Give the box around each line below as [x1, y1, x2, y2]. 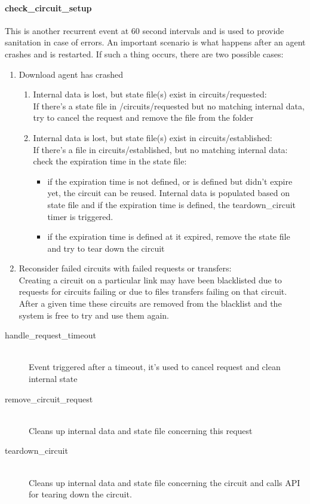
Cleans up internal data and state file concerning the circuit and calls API [29, 476, 300, 488]
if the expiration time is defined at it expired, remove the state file [47, 230, 290, 243]
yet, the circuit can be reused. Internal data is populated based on [47, 187, 290, 199]
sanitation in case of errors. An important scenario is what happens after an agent [5, 36, 306, 48]
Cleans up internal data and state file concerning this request [29, 424, 253, 436]
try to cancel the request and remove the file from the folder [33, 111, 254, 124]
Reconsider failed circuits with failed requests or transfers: [19, 262, 232, 274]
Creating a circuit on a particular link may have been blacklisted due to [19, 273, 282, 286]
